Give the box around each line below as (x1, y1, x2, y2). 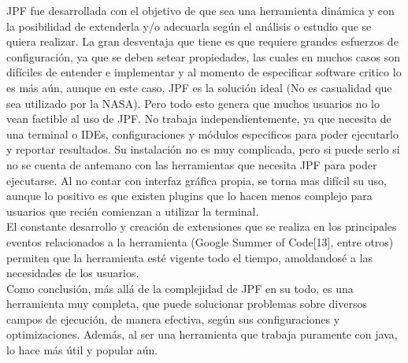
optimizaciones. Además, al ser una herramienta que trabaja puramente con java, (6, 326, 398, 343)
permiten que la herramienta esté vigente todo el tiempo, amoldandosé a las (6, 249, 373, 265)
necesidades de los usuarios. (6, 265, 139, 281)
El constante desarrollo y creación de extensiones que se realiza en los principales (6, 218, 397, 235)
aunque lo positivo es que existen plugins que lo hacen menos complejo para (6, 187, 373, 204)
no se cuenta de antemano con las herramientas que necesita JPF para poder (6, 156, 377, 172)
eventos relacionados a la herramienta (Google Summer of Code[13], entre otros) (6, 233, 394, 250)
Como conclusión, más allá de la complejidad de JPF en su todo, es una (6, 280, 354, 296)
